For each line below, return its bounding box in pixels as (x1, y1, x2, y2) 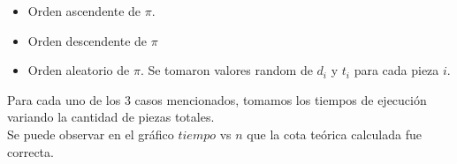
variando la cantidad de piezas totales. (7, 108, 215, 126)
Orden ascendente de (27, 2, 141, 19)
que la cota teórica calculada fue (247, 124, 422, 143)
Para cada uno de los (7, 90, 121, 108)
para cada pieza (354, 61, 439, 79)
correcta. (7, 142, 54, 160)
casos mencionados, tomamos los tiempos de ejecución (134, 90, 427, 108)
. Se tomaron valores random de (140, 61, 313, 79)
